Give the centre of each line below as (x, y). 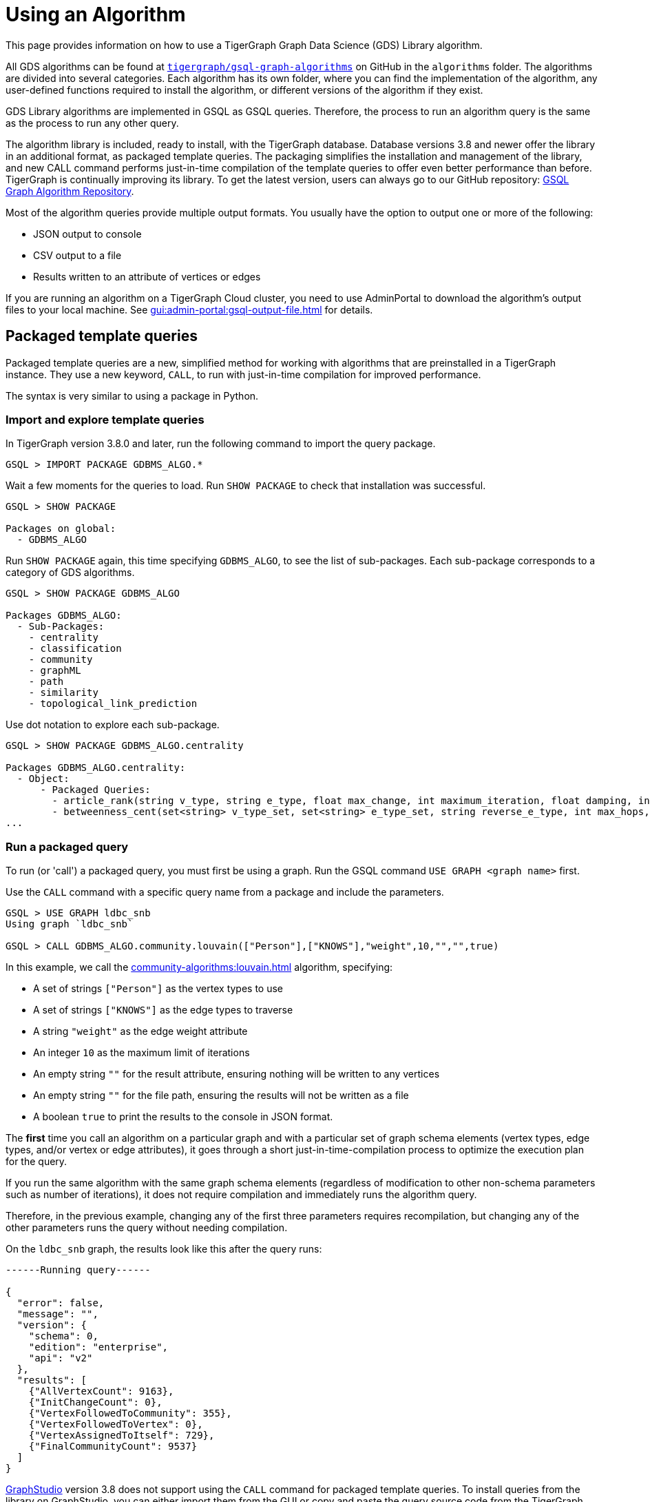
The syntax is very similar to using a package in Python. (132, 395)
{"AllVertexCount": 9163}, (101, 1391)
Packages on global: (61, 529)
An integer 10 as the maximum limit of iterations (141, 1053)
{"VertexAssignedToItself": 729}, (122, 1436)
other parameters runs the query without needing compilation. (147, 1228)
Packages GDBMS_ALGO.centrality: (96, 768)
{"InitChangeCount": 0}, (95, 1402)
